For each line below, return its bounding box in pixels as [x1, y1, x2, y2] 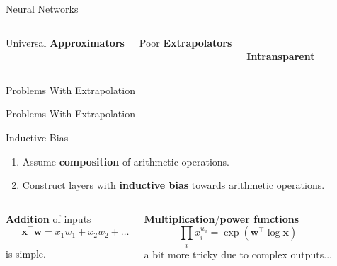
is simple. [6, 245, 46, 260]
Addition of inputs [6, 211, 91, 226]
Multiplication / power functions [144, 211, 299, 226]
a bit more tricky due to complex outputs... [144, 246, 332, 261]
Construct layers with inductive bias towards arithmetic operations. [22, 178, 325, 192]
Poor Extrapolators [139, 35, 232, 50]
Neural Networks [6, 1, 79, 16]
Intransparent [246, 49, 315, 64]
